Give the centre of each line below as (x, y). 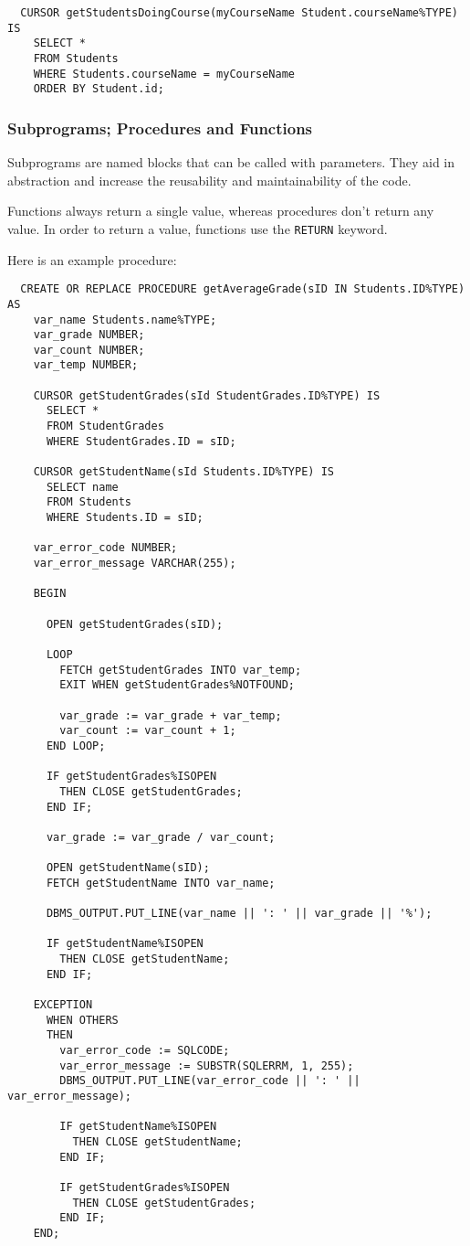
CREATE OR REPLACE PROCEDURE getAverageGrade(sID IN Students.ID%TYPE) (243, 289)
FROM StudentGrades (105, 426)
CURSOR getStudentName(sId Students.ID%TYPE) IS (183, 472)
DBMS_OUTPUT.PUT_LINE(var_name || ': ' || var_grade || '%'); (239, 914)
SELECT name (82, 487)
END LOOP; (76, 745)
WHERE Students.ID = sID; (125, 518)
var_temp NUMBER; (86, 365)
